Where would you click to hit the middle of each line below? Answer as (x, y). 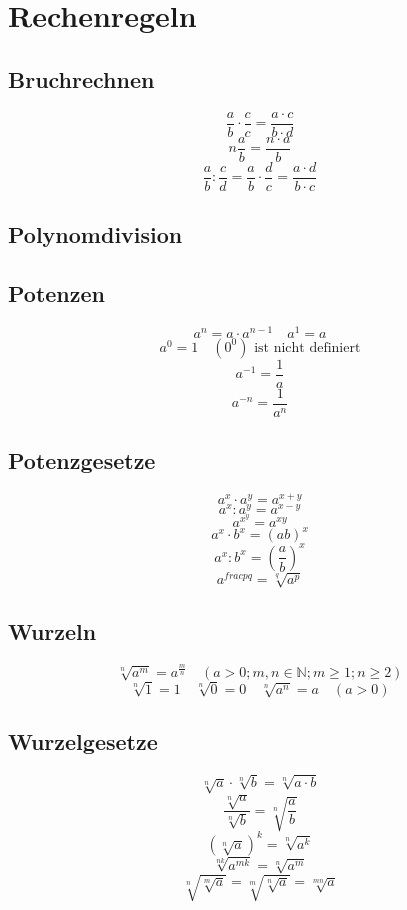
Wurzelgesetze (83, 741)
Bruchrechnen (81, 78)
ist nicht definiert (307, 347)
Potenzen (56, 292)
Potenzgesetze (82, 460)
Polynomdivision (95, 234)
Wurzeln (52, 630)
